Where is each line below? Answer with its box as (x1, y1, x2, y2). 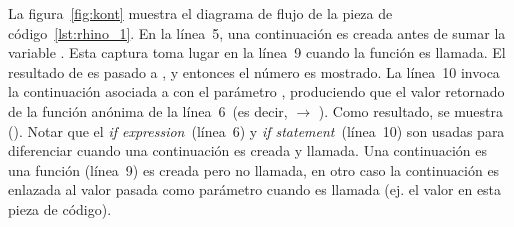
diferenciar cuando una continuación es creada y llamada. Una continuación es (8, 140, 488, 161)
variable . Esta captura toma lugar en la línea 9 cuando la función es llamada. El (8, 42, 506, 63)
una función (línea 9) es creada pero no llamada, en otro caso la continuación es (8, 159, 500, 180)
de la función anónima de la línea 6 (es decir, (8, 100, 288, 121)
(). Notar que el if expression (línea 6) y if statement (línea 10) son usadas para (8, 120, 505, 141)
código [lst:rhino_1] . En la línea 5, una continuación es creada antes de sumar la (8, 22, 506, 43)
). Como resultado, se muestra (318, 100, 504, 121)
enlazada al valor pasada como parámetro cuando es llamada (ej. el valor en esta (8, 179, 502, 200)
